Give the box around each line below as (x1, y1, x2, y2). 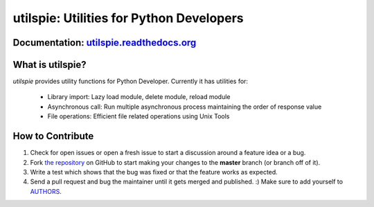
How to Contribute (12, 130, 94, 142)
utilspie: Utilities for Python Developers (12, 10, 244, 26)
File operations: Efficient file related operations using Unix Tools (47, 112, 230, 120)
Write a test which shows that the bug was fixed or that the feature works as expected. (30, 168, 278, 176)
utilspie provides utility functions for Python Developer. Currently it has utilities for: (12, 77, 249, 86)
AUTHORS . (30, 187, 62, 195)
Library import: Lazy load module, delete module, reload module (47, 93, 231, 101)
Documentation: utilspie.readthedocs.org (12, 37, 197, 48)
